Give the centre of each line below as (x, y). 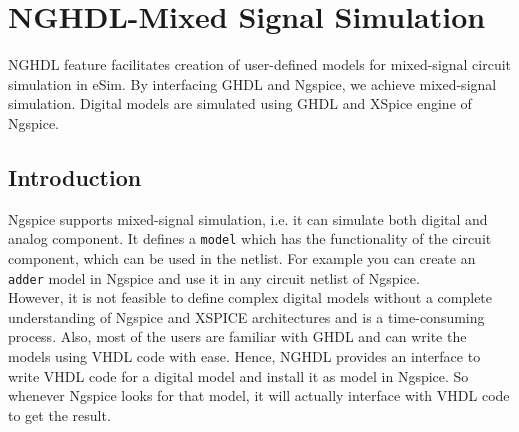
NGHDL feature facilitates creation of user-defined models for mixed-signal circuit (260, 64)
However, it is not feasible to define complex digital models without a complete (250, 297)
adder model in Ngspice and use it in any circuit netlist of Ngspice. (214, 277)
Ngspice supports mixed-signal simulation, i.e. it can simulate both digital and (248, 218)
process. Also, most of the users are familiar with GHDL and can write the (237, 336)
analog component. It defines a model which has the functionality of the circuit (250, 238)
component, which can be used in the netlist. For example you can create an (242, 257)
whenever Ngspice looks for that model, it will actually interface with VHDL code (259, 395)
